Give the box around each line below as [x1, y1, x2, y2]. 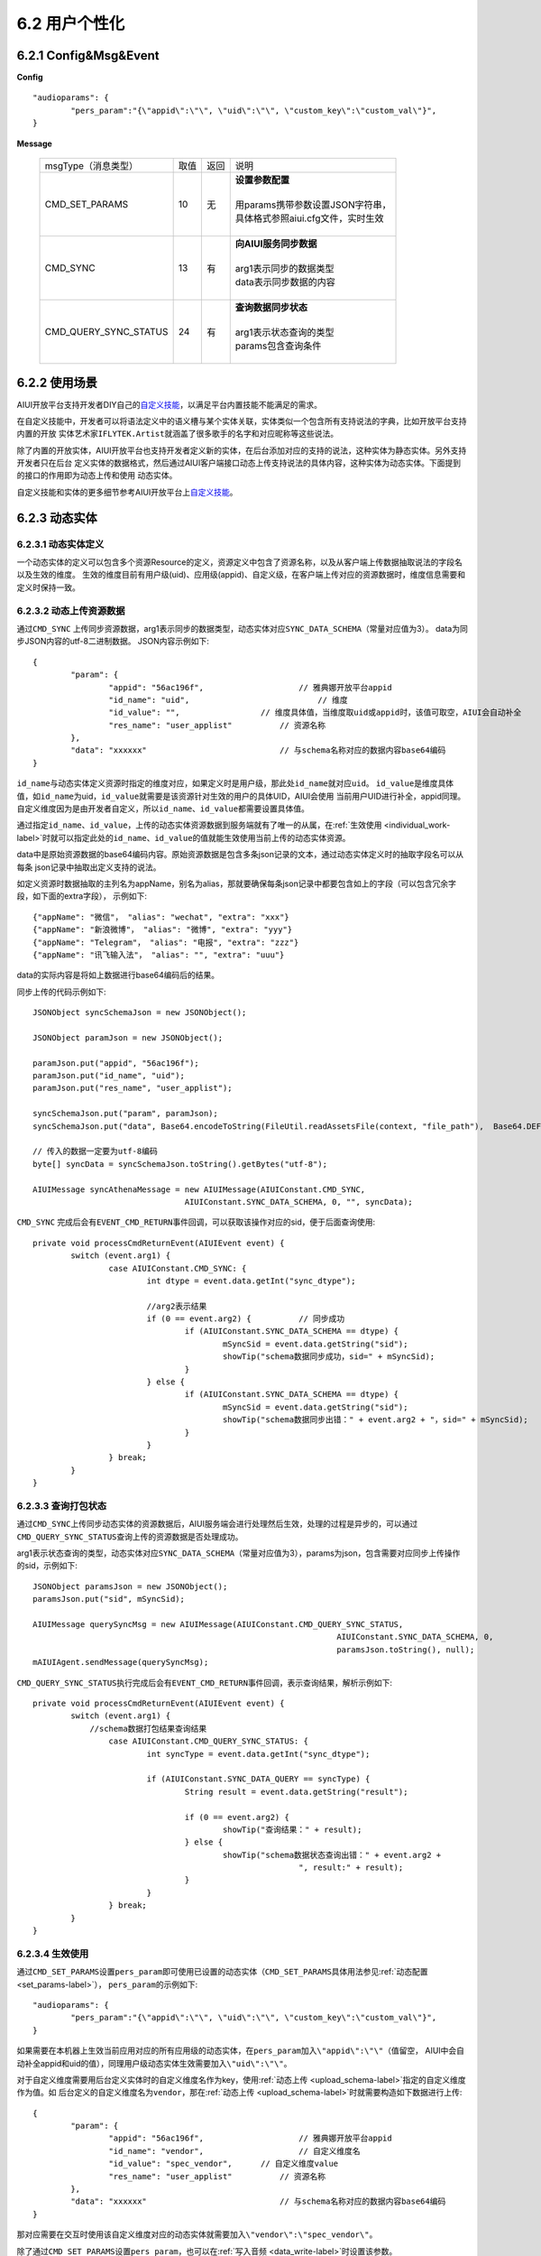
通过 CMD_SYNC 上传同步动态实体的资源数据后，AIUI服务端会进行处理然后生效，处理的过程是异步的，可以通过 [16, 1519, 418, 1530]
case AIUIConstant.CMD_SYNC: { [108, 1263, 247, 1273]
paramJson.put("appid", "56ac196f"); [32, 1058, 200, 1068]
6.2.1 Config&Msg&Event [16, 48, 160, 63]
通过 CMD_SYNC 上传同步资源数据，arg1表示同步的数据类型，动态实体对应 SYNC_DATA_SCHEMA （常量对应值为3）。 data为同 [16, 623, 468, 633]
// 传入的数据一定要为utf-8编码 [32, 1146, 158, 1157]
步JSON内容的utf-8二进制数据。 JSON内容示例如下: [16, 636, 209, 647]
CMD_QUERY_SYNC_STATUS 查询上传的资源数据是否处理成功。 [16, 1530, 243, 1542]
